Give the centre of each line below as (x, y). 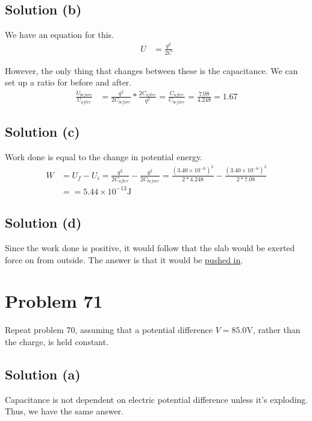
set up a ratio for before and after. (68, 82)
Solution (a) (43, 374)
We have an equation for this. (59, 35)
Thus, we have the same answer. (64, 411)
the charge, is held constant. (57, 341)
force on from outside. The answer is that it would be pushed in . (124, 259)
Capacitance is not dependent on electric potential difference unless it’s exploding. (157, 399)
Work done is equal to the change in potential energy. (104, 157)
